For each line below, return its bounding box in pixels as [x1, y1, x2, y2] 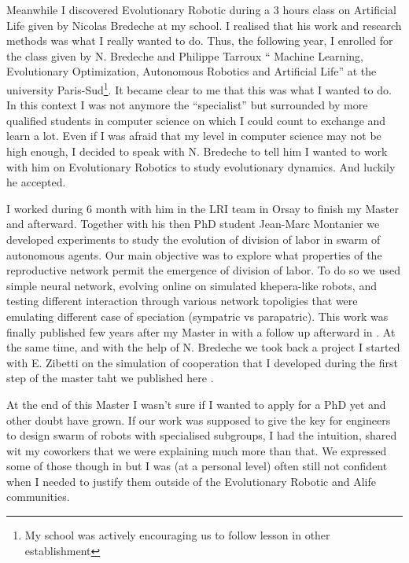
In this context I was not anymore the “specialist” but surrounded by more [6, 97, 368, 113]
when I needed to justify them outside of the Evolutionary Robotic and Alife [6, 473, 377, 489]
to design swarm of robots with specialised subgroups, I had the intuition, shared [6, 427, 397, 443]
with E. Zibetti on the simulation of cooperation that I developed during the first [6, 354, 398, 370]
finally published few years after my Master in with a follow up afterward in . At [6, 323, 396, 340]
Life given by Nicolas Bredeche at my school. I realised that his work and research [6, 17, 402, 33]
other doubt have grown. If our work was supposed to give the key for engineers [6, 411, 391, 428]
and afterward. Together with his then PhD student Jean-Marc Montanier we [6, 215, 380, 232]
